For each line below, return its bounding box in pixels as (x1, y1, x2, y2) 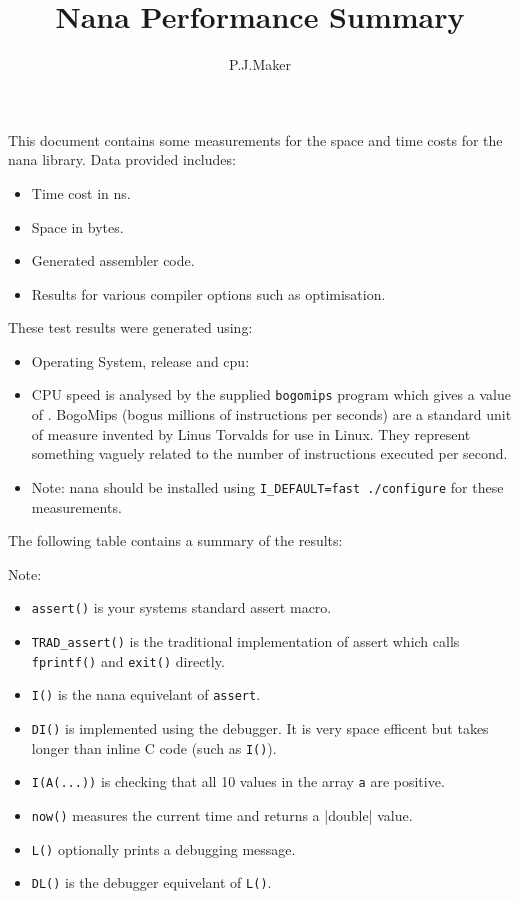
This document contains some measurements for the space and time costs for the (8, 129, 503, 150)
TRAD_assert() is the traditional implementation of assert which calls (31, 631, 460, 651)
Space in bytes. (31, 216, 124, 237)
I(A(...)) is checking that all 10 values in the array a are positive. (31, 771, 445, 792)
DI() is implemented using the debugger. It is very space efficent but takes (31, 717, 489, 738)
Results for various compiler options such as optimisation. (31, 283, 386, 304)
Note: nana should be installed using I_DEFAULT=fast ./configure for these (31, 476, 504, 497)
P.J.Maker (229, 54, 291, 75)
